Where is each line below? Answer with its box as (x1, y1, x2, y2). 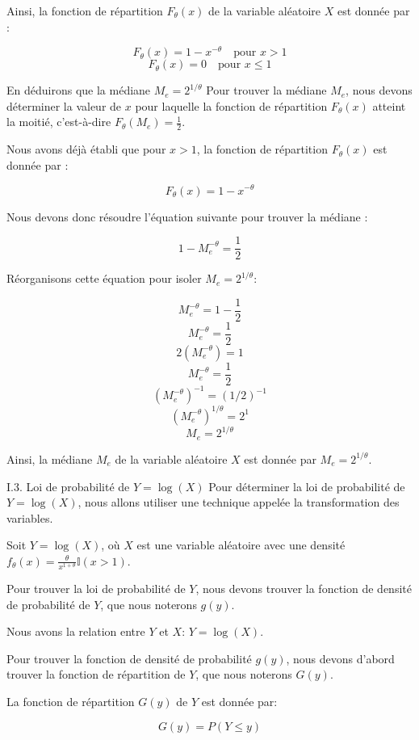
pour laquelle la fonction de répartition (135, 97, 328, 114)
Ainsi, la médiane (6, 450, 93, 467)
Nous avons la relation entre (6, 623, 145, 640)
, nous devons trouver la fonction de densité (195, 580, 412, 597)
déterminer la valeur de (6, 97, 122, 114)
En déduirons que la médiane (6, 82, 151, 99)
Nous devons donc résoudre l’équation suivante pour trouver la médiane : (6, 208, 368, 225)
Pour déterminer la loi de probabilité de (208, 477, 405, 494)
